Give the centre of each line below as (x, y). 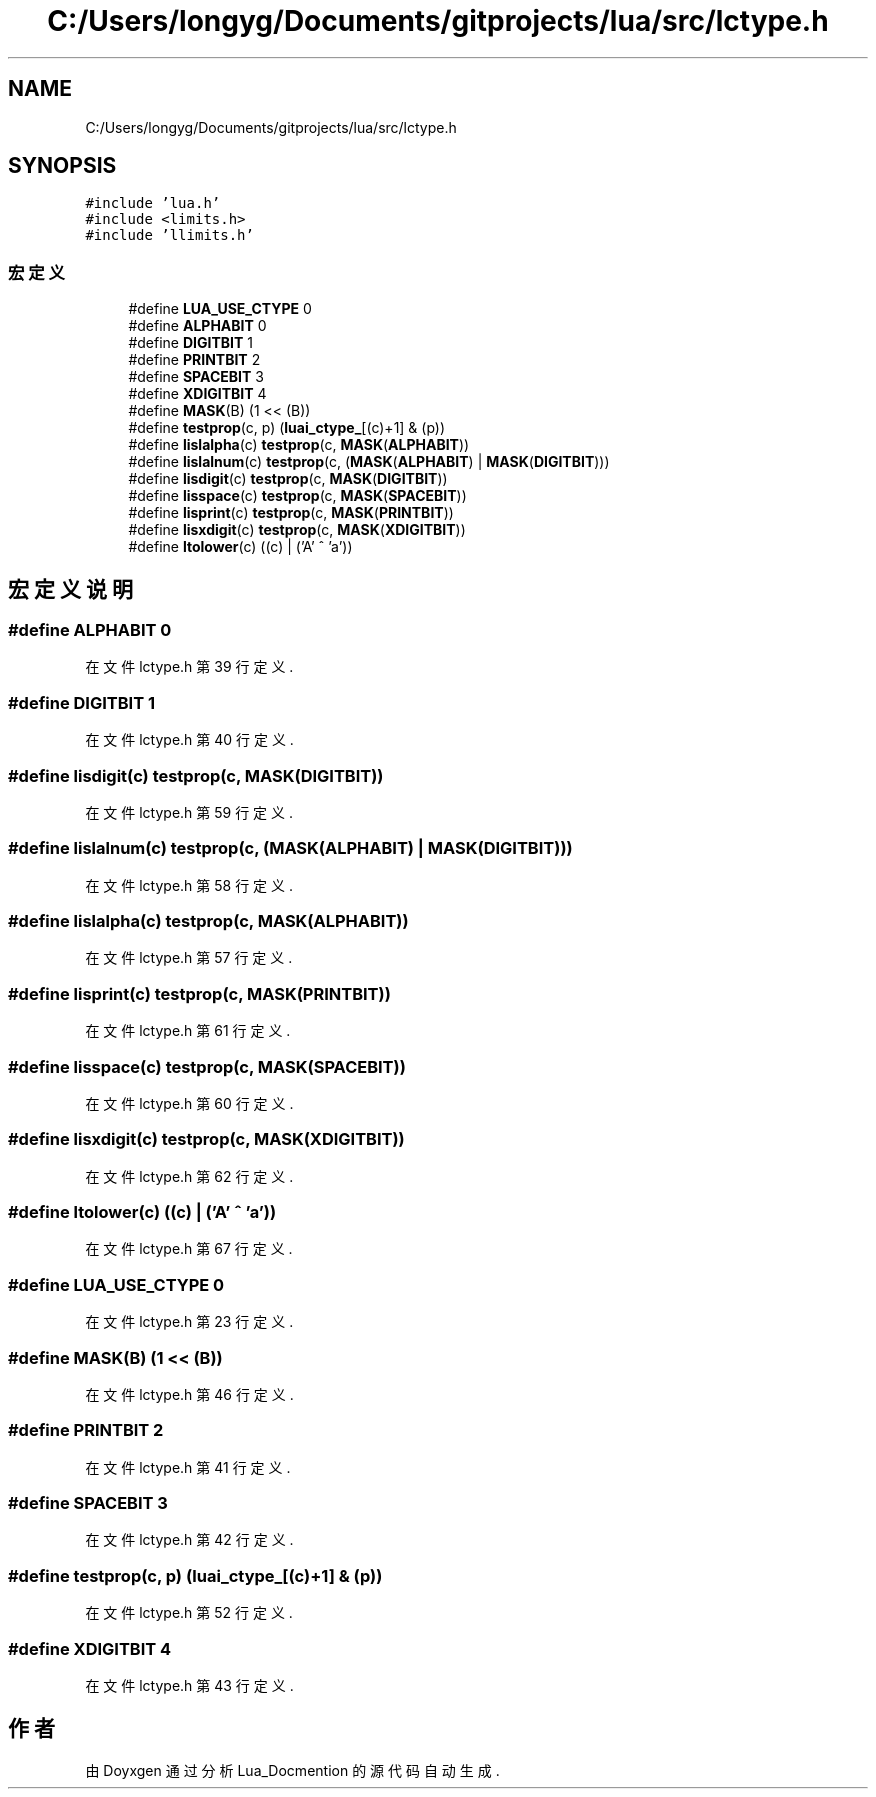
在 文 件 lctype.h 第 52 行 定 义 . (189, 1613)
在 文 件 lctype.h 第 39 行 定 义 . (189, 667)
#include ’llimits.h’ (169, 235)
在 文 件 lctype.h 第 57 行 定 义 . (189, 958)
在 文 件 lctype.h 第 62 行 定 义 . (189, 1176)
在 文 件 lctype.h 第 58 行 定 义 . (189, 885)
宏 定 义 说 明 (70, 589)
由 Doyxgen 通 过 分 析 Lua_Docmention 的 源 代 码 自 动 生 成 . (292, 1770)
